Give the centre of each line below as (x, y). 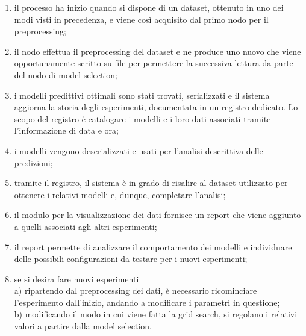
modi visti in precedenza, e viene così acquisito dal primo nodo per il (141, 19)
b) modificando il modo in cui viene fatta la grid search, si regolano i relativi (156, 314)
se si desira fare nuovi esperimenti (76, 278)
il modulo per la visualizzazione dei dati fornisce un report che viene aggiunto (158, 215)
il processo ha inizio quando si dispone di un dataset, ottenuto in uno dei (149, 7)
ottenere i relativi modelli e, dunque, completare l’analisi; (120, 194)
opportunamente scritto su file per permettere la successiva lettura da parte (154, 63)
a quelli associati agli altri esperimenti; (86, 226)
